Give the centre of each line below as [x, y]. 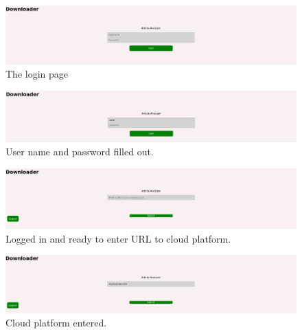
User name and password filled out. [80, 152]
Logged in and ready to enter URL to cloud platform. [118, 238]
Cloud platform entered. [56, 323]
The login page [37, 74]
